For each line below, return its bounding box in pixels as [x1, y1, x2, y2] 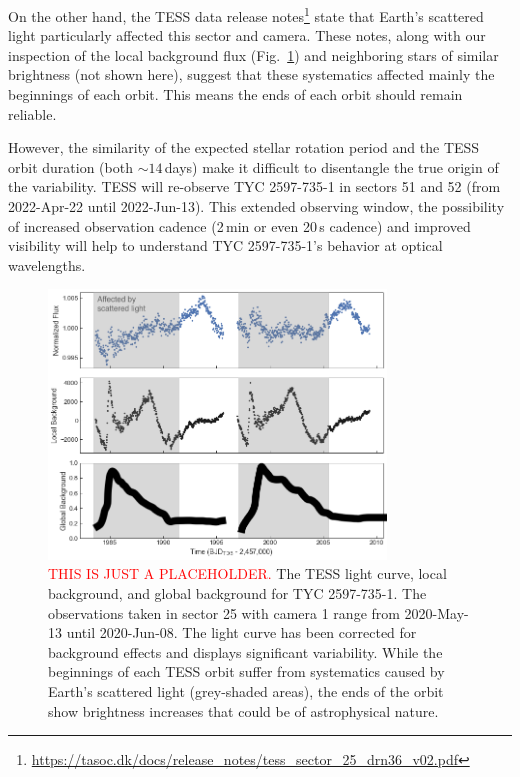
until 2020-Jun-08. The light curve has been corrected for [66, 622, 417, 643]
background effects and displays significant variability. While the [48, 641, 443, 662]
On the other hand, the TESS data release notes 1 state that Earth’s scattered [8, 3, 484, 26]
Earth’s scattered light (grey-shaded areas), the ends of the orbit [48, 681, 444, 701]
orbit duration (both [8, 156, 133, 177]
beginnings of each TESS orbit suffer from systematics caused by [48, 661, 445, 682]
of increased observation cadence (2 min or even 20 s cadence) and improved [8, 215, 471, 236]
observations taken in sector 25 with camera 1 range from [48, 602, 400, 623]
